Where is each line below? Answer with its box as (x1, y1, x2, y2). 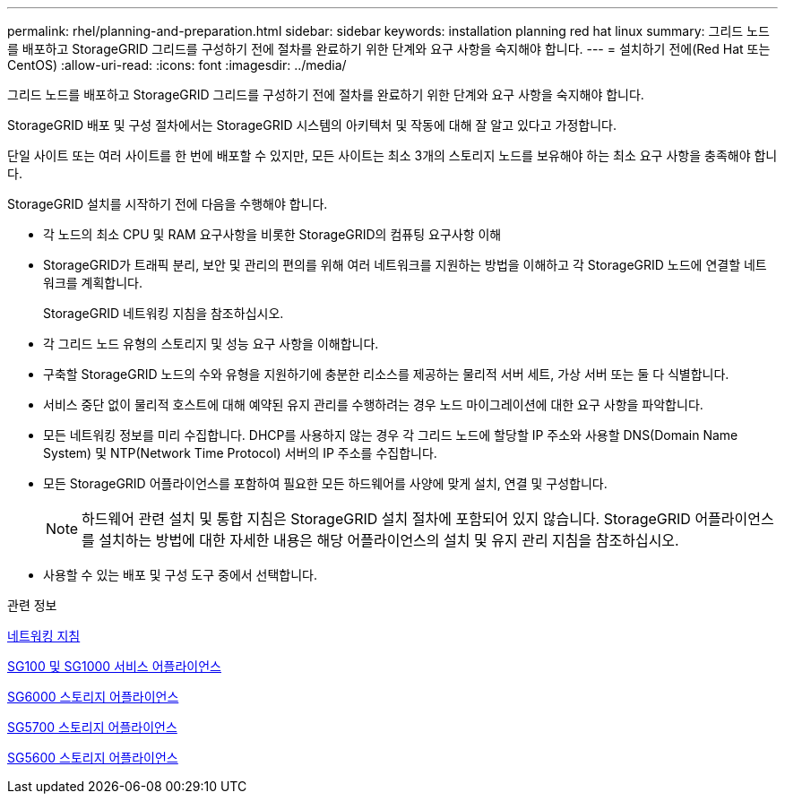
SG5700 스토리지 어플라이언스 (7, 719, 177, 735)
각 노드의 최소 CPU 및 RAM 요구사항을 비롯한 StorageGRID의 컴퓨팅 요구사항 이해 (43, 227, 502, 242)
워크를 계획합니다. (43, 275, 143, 290)
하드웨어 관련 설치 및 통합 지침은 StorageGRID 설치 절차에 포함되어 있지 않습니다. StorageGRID (82, 510, 691, 528)
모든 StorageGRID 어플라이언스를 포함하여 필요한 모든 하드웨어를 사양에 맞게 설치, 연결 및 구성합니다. (43, 476, 608, 491)
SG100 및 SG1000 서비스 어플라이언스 (7, 659, 221, 674)
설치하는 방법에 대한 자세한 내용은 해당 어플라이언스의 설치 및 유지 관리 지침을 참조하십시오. (99, 531, 679, 549)
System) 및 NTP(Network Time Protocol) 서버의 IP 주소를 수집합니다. (43, 445, 437, 461)
